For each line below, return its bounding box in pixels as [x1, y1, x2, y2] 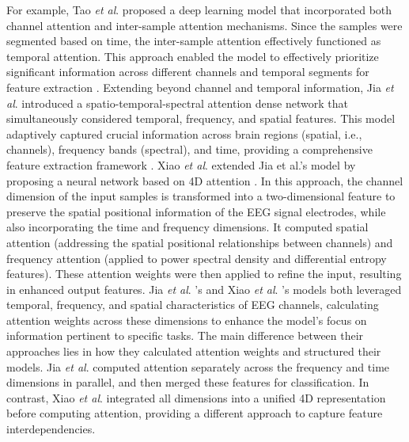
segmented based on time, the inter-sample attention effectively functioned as [6, 32, 381, 49]
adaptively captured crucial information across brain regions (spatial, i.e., [6, 125, 362, 142]
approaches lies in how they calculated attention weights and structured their [6, 343, 381, 360]
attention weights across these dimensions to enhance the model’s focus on [6, 311, 367, 328]
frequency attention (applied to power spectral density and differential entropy [6, 250, 387, 266]
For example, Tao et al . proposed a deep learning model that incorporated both [6, 2, 392, 17]
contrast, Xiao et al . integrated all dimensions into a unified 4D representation [6, 389, 386, 406]
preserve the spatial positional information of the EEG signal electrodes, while [6, 203, 386, 219]
